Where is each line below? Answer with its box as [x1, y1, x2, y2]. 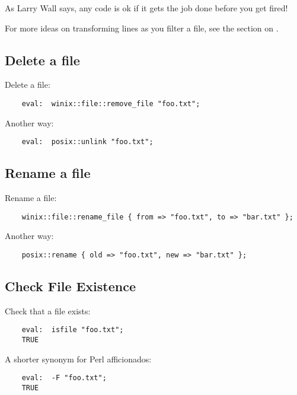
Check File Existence [5, 276, 136, 295]
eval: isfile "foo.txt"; [21, 326, 124, 335]
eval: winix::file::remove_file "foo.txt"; [21, 99, 200, 108]
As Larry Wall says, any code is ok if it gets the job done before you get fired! [5, 2, 288, 14]
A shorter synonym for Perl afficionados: [5, 352, 152, 365]
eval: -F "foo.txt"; [21, 374, 107, 383]
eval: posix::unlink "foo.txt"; [21, 138, 154, 146]
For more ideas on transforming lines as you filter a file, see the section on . [5, 21, 279, 34]
